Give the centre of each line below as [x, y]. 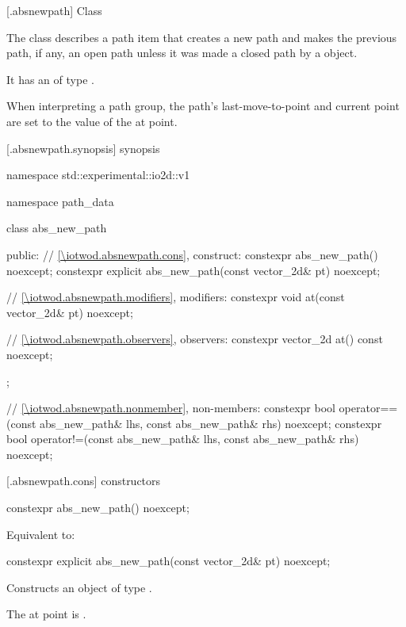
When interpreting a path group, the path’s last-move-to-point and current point [203, 106]
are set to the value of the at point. [92, 121]
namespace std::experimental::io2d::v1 [98, 175]
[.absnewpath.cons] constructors [84, 481]
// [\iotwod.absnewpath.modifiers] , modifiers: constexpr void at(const [176, 297]
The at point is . [46, 614]
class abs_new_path [57, 228]
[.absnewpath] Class [54, 10]
